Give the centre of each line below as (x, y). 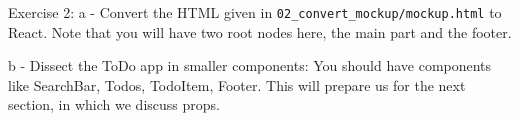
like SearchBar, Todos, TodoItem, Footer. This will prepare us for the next (237, 84)
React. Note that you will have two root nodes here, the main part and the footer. (260, 31)
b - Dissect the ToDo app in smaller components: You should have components (250, 65)
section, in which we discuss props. (114, 104)
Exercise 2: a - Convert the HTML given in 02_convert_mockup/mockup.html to (255, 12)
